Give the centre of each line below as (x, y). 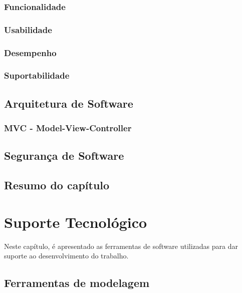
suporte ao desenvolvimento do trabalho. (66, 256)
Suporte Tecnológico (76, 222)
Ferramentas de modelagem (77, 283)
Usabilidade (28, 29)
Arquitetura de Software (69, 103)
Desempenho (30, 52)
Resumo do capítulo (57, 185)
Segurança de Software (64, 156)
